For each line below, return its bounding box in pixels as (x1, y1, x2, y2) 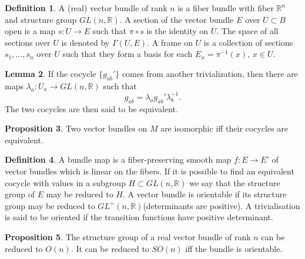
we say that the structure (189, 176, 280, 189)
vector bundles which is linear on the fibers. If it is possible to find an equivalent (5, 165, 294, 177)
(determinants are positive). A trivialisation (143, 199, 300, 211)
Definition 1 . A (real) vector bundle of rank (5, 2, 167, 14)
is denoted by (61, 36, 110, 48)
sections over (5, 36, 51, 48)
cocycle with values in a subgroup (5, 176, 126, 189)
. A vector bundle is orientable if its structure (122, 188, 287, 200)
